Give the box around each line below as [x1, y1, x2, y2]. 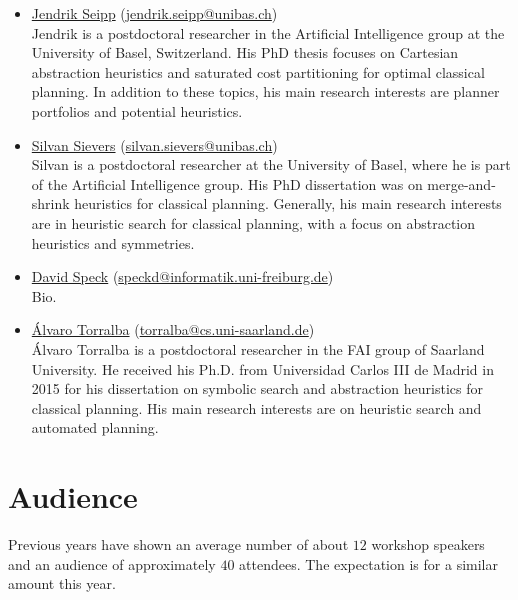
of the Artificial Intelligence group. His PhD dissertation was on [31, 173, 423, 194]
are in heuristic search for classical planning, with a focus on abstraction [31, 212, 476, 233]
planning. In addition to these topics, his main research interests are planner [31, 81, 500, 102]
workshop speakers [371, 534, 485, 554]
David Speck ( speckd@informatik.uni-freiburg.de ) [31, 266, 334, 287]
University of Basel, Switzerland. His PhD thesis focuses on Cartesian [31, 42, 459, 63]
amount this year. [8, 573, 116, 594]
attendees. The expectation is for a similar [239, 553, 498, 574]
